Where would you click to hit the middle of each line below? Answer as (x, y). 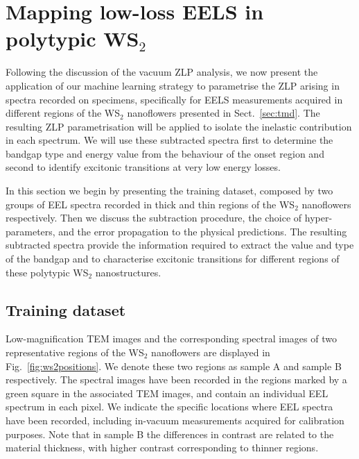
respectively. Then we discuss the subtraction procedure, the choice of (154, 218)
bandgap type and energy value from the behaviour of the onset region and (165, 153)
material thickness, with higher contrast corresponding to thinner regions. (162, 448)
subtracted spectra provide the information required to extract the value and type (180, 245)
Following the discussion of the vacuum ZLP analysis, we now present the (162, 72)
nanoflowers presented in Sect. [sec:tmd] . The (224, 113)
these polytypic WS (47, 272)
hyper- (318, 218)
